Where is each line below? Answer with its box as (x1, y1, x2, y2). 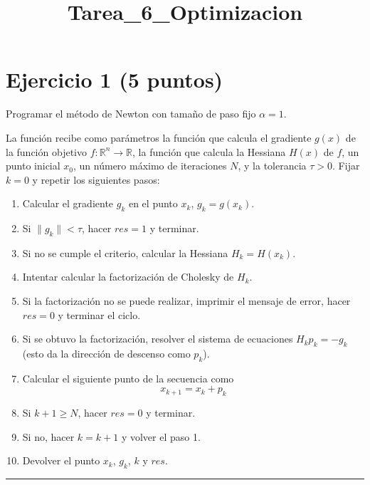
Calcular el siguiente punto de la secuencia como (22, 370, 234, 385)
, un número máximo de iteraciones (73, 158, 227, 173)
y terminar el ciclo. (58, 307, 141, 322)
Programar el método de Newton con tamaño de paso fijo (6, 106, 256, 121)
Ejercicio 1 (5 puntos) (6, 65, 223, 94)
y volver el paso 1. (121, 429, 201, 444)
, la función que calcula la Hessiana (132, 144, 286, 159)
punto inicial (6, 158, 60, 173)
